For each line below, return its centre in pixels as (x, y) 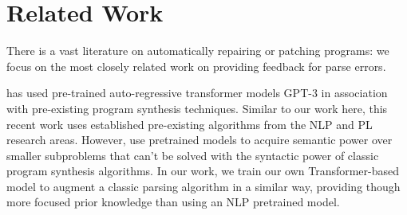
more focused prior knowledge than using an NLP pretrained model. (173, 202)
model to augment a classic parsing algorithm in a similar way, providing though (203, 186)
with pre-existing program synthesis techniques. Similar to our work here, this (197, 108)
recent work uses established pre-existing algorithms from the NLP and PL (190, 124)
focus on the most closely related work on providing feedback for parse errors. (196, 66)
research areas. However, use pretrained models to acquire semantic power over (200, 140)
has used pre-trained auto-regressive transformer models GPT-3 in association (197, 93)
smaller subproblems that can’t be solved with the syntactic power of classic (193, 155)
